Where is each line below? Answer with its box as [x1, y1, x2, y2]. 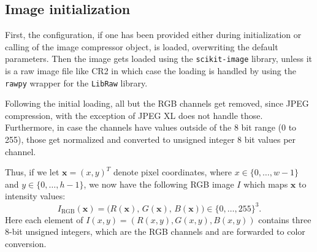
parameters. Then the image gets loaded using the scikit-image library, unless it [5, 52, 312, 65]
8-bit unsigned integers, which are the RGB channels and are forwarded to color [5, 225, 305, 238]
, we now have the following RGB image [83, 177, 234, 190]
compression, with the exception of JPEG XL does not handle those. [5, 109, 263, 121]
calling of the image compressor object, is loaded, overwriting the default [5, 40, 278, 53]
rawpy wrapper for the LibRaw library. [5, 76, 148, 89]
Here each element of [5, 213, 83, 226]
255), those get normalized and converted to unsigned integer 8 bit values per [5, 133, 296, 146]
